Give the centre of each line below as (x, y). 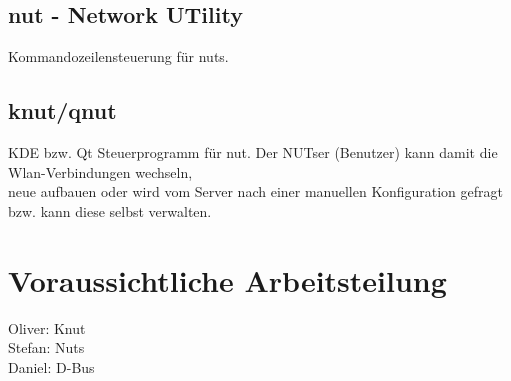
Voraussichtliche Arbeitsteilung (227, 279)
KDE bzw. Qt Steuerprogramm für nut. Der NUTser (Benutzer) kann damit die (253, 152)
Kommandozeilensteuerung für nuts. (118, 56)
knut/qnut (62, 110)
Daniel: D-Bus (51, 366)
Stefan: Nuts (46, 347)
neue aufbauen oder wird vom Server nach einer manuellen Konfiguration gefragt (255, 191)
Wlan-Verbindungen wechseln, (100, 171)
